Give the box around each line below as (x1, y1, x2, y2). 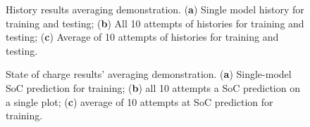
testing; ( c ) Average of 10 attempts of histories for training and (6, 29, 279, 44)
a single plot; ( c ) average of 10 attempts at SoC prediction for (6, 94, 273, 109)
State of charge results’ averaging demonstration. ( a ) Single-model (6, 67, 292, 81)
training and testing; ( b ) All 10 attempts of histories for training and (6, 15, 304, 30)
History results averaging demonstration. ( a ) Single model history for (6, 2, 304, 16)
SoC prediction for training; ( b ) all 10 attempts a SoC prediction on (6, 80, 300, 95)
